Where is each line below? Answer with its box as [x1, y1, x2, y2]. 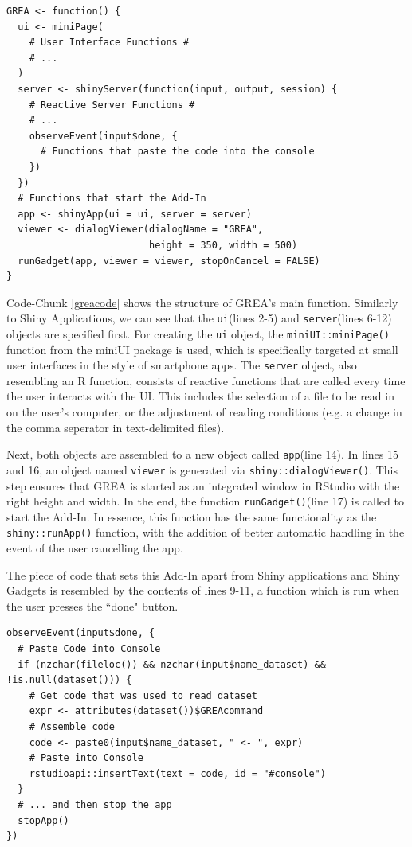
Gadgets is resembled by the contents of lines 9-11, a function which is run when [6, 582, 399, 599]
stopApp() [18, 814, 69, 826]
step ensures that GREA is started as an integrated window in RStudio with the [6, 477, 400, 494]
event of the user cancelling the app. [6, 540, 183, 556]
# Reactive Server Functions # [29, 99, 195, 111]
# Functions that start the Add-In [18, 193, 206, 205]
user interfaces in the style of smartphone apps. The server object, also [6, 357, 357, 373]
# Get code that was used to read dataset [29, 689, 257, 701]
